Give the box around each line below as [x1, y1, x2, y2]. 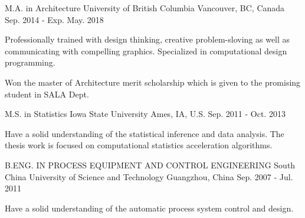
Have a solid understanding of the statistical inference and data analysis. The [5, 127, 284, 139]
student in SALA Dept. [5, 87, 89, 100]
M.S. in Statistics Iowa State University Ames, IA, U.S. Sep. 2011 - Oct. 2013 [5, 108, 286, 120]
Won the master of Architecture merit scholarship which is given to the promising [5, 76, 301, 88]
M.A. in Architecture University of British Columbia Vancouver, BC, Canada [5, 2, 285, 14]
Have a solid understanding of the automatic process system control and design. [5, 201, 294, 214]
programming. [5, 56, 55, 69]
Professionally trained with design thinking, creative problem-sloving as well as [5, 33, 290, 45]
